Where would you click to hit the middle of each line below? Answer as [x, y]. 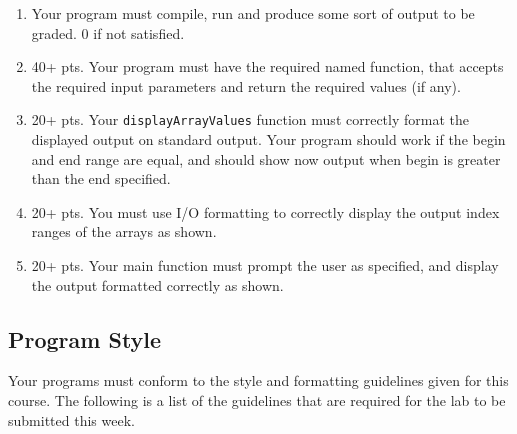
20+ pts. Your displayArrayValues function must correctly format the [250, 119]
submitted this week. [71, 419]
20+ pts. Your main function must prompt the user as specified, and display [265, 265]
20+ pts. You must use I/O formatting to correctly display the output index [265, 211]
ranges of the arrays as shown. [124, 231]
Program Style [85, 338]
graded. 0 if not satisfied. [108, 32]
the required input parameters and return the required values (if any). [246, 85]
